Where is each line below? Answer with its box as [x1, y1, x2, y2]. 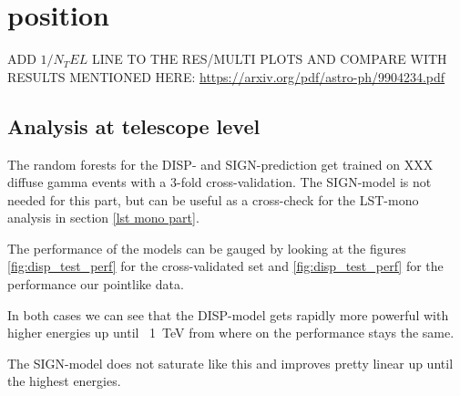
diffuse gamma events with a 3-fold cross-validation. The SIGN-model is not [7, 172, 432, 192]
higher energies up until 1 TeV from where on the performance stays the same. [7, 323, 455, 342]
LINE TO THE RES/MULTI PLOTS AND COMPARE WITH [91, 49, 447, 68]
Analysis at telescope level [7, 111, 261, 140]
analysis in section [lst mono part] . [7, 208, 199, 227]
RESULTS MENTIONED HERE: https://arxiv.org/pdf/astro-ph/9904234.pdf [7, 67, 445, 86]
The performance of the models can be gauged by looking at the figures [7, 238, 406, 257]
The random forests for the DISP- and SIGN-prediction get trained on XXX [7, 154, 434, 173]
